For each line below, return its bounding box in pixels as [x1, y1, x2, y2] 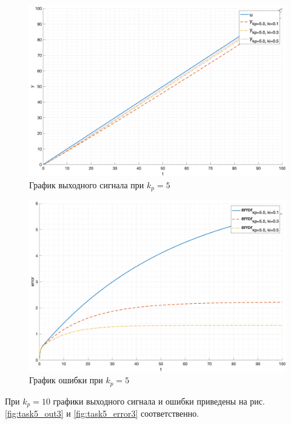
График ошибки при [29, 374, 103, 386]
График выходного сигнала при [29, 178, 144, 191]
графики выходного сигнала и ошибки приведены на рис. [53, 394, 265, 407]
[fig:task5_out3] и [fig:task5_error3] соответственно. [5, 407, 199, 420]
